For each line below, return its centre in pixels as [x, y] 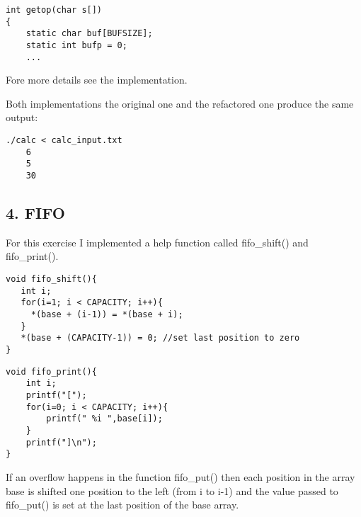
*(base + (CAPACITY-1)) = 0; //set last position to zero [160, 338]
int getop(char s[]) [54, 10]
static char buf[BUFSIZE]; [89, 34]
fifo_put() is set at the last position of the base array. [122, 505]
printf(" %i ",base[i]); [104, 419]
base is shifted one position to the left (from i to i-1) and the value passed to [172, 490]
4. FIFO [35, 213]
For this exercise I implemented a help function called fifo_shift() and [157, 242]
